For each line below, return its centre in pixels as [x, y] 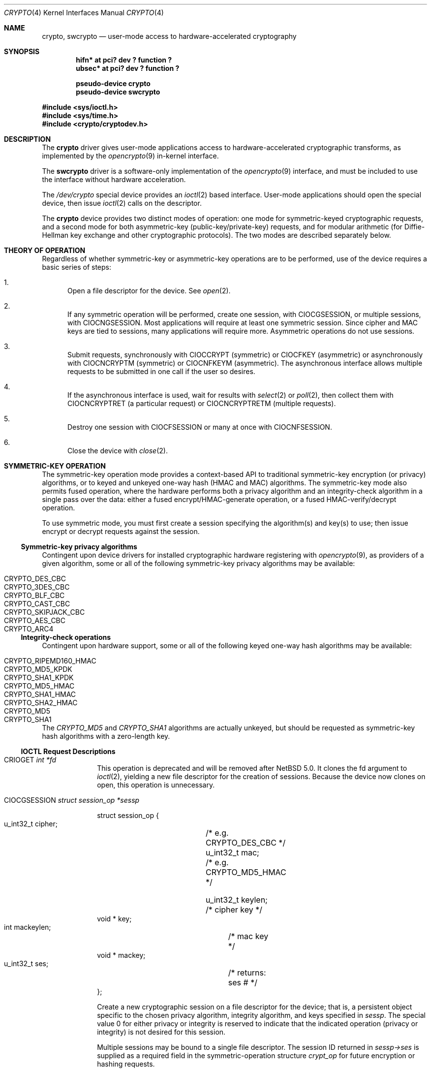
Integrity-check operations [66, 637]
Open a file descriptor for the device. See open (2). [149, 291]
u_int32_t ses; [26, 963]
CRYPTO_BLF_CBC [34, 595]
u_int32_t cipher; [31, 824]
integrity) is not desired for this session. [161, 1032]
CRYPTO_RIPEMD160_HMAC [50, 661]
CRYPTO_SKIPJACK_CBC [45, 612]
